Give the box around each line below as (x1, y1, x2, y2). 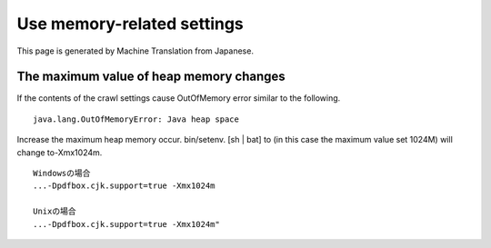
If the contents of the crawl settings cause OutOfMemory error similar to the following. (16, 93, 341, 104)
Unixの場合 (33, 206, 76, 217)
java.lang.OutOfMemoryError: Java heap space (33, 114, 240, 124)
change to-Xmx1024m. (16, 146, 103, 158)
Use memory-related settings (16, 14, 245, 34)
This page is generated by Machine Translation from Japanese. (16, 45, 255, 56)
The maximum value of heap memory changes (16, 69, 286, 84)
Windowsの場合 (33, 168, 91, 179)
